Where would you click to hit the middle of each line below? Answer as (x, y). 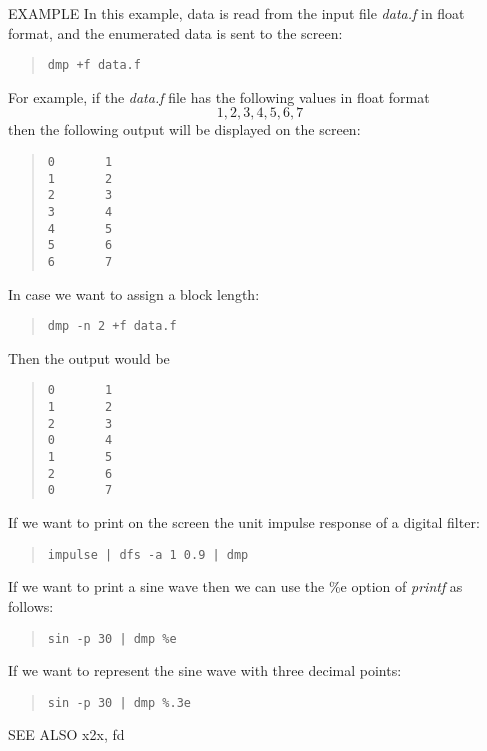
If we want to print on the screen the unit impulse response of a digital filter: (244, 522)
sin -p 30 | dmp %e (112, 638)
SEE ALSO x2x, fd (66, 734)
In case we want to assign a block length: (134, 293)
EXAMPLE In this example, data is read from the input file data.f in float (236, 13)
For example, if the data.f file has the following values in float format (219, 96)
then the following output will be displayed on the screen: (184, 129)
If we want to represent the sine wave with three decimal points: (205, 670)
